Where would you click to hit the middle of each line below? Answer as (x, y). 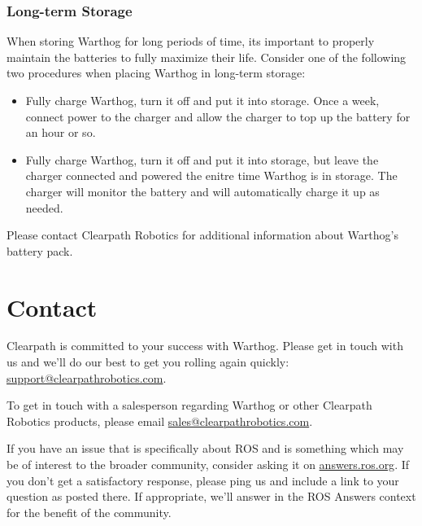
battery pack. (40, 250)
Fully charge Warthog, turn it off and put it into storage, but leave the (202, 159)
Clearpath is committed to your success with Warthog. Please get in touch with (205, 346)
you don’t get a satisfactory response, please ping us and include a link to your (203, 480)
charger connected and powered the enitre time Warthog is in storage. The (211, 175)
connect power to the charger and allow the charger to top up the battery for (218, 116)
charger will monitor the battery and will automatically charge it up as (202, 191)
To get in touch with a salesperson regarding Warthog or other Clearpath (189, 405)
